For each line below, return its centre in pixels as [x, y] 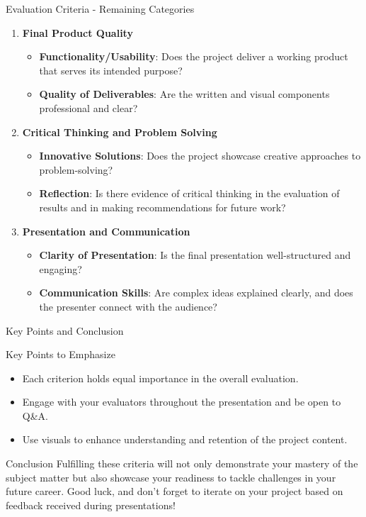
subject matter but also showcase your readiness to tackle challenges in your [171, 477]
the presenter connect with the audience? [128, 306]
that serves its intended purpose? [111, 70]
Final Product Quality [78, 32]
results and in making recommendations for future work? [162, 207]
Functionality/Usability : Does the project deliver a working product [194, 56]
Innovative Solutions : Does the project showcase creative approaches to [200, 156]
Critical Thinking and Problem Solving [120, 132]
